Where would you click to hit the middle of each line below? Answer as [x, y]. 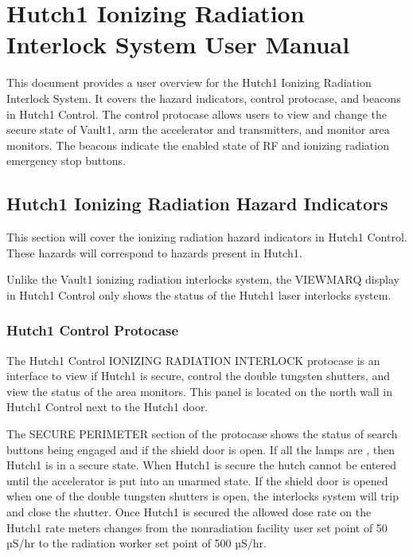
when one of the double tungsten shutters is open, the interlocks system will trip [203, 496]
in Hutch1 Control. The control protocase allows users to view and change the [197, 114]
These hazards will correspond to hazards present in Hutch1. [154, 252]
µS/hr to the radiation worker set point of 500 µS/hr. [136, 543]
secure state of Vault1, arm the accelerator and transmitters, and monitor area [198, 129]
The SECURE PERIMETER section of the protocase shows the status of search [202, 434]
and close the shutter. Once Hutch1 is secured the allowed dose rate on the [189, 512]
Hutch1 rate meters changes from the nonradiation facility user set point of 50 [197, 527]
